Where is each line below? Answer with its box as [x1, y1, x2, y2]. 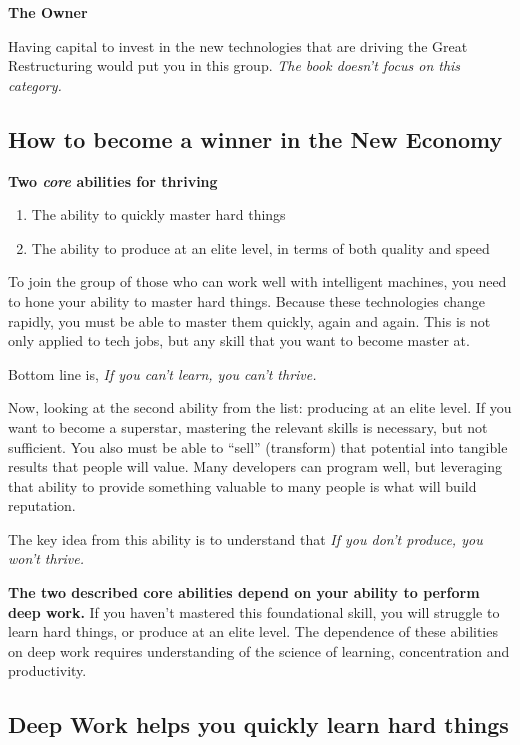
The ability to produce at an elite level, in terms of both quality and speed [31, 237, 490, 258]
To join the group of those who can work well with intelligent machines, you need [8, 271, 507, 292]
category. [8, 74, 62, 95]
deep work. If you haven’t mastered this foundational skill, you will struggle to [8, 601, 500, 622]
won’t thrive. [8, 548, 85, 569]
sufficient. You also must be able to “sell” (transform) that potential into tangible [8, 436, 508, 457]
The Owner [8, 2, 88, 22]
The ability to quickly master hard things [31, 204, 286, 225]
